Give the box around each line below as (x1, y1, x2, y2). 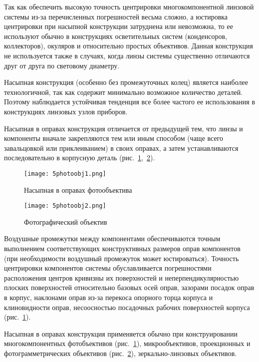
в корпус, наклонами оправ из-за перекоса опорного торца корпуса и (4, 292, 213, 302)
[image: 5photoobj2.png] (24, 202, 106, 210)
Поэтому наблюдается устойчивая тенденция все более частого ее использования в (4, 96, 256, 107)
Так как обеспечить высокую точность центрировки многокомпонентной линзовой (4, 1, 254, 11)
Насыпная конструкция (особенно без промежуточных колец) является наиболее (4, 77, 248, 87)
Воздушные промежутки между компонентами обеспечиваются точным (4, 233, 221, 244)
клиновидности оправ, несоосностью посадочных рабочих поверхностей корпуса (4, 302, 250, 312)
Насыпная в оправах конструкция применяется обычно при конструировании (4, 328, 238, 339)
